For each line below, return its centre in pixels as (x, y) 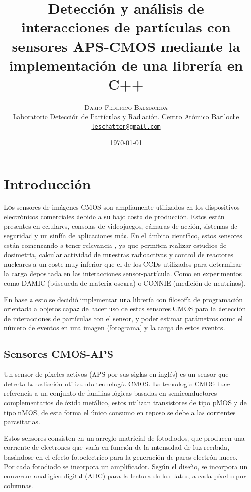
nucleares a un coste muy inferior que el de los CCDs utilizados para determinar (123, 264)
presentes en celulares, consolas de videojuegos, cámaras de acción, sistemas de (121, 226)
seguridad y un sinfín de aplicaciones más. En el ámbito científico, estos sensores (123, 236)
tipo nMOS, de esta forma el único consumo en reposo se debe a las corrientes (120, 412)
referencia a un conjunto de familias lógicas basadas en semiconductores (110, 393)
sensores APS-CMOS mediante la (126, 46)
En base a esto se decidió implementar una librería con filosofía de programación (124, 299)
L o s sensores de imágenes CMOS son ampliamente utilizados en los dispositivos (122, 207)
